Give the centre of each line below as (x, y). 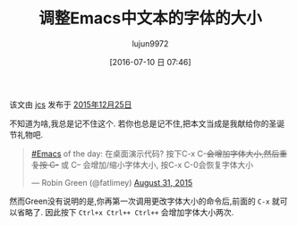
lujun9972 (150, 43)
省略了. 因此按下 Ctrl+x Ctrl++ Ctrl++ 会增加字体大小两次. (125, 212)
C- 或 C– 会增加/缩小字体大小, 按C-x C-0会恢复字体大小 (151, 164)
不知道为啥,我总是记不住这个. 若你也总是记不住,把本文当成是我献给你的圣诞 (147, 123)
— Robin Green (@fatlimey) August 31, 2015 (112, 182)
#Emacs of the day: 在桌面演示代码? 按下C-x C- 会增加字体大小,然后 (155, 154)
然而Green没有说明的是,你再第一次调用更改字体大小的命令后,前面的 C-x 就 (144, 201)
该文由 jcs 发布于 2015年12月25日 (71, 105)
